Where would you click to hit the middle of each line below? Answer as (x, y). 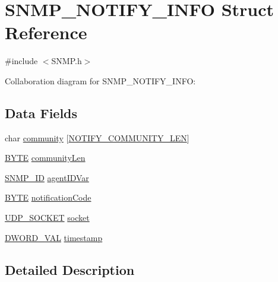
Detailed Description (70, 269)
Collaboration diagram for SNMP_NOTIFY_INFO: (100, 80)
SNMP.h (67, 61)
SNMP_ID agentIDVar (47, 177)
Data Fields (41, 113)
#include (21, 61)
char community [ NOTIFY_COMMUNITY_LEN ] (97, 137)
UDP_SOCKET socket (47, 218)
